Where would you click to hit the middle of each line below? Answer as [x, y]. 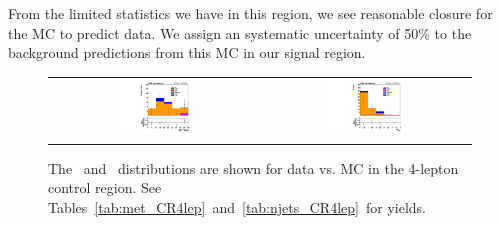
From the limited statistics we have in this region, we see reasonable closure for [250, 13]
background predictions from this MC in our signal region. [187, 52]
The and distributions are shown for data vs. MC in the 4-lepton [253, 167]
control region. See [105, 187]
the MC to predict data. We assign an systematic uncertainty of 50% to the [240, 32]
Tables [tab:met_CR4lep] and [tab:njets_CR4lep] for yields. [237, 206]
